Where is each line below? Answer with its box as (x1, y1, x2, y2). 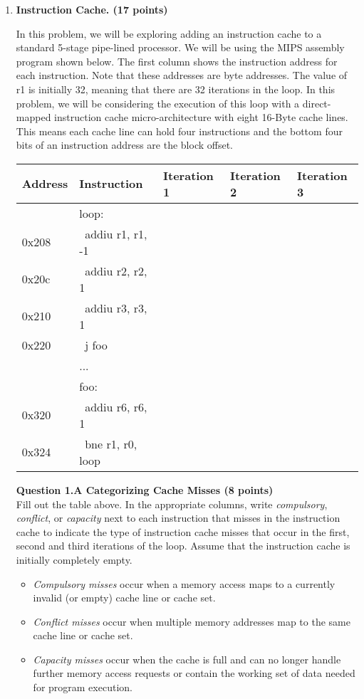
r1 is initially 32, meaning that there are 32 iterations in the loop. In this (16, 81, 336, 96)
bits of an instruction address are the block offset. (16, 137, 234, 152)
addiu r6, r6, (85, 398, 147, 415)
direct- (302, 95, 331, 110)
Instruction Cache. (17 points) (16, 2, 168, 16)
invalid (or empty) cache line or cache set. (33, 590, 216, 605)
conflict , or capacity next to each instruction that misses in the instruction (16, 510, 340, 525)
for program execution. (33, 680, 132, 695)
